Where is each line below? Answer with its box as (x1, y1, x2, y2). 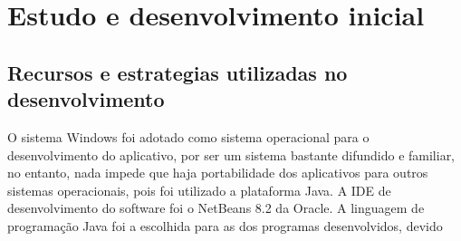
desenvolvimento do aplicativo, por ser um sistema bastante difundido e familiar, (7, 145, 456, 164)
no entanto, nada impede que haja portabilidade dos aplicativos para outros (7, 163, 428, 182)
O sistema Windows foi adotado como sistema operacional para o (7, 127, 370, 146)
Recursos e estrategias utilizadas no (7, 58, 348, 86)
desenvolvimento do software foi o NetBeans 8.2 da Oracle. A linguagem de (7, 198, 425, 217)
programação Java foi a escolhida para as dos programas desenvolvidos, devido (7, 216, 443, 235)
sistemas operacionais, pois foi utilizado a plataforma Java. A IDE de (7, 180, 391, 199)
